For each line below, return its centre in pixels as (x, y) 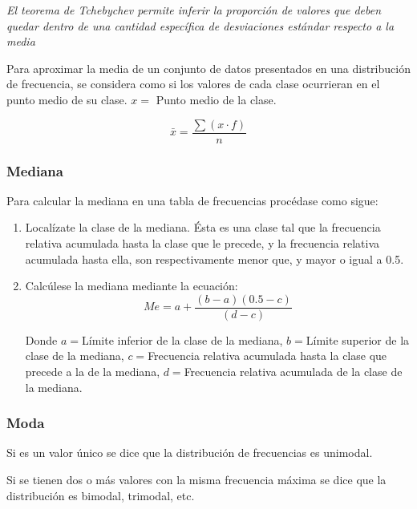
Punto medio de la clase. (216, 99)
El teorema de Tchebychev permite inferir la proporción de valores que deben (194, 10)
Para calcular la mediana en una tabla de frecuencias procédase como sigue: (192, 200)
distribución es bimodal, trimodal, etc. (101, 495)
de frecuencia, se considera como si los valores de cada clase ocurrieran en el (193, 84)
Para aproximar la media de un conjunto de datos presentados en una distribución (208, 68)
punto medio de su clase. (67, 99)
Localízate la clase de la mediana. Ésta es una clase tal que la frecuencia (203, 227)
